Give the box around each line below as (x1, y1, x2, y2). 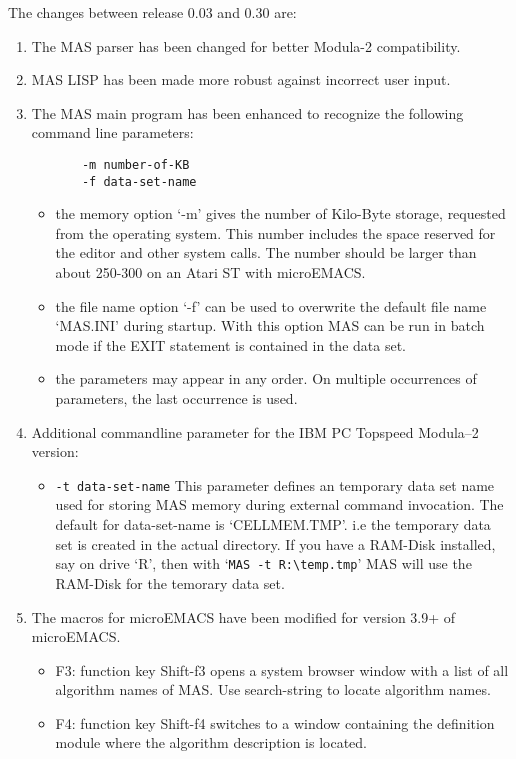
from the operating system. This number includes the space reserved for (55, 222, 496, 243)
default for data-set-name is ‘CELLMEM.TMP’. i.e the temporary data (55, 514, 491, 535)
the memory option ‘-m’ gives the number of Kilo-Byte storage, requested (55, 203, 506, 224)
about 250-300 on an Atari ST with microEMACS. (55, 262, 366, 283)
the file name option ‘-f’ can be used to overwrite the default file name (55, 295, 487, 316)
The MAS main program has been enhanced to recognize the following (31, 102, 464, 123)
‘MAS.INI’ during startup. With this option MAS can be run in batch (55, 315, 485, 336)
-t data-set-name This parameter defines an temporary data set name (55, 474, 495, 495)
